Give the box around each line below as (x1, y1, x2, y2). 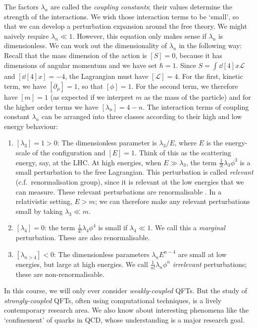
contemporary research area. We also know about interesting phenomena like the (4, 305, 249, 315)
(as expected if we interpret (50, 91, 134, 102)
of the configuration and (32, 147, 105, 157)
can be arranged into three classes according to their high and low (41, 111, 242, 122)
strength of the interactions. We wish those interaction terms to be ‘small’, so (4, 11, 239, 21)
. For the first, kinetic (178, 71, 243, 81)
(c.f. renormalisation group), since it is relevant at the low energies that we (15, 176, 244, 187)
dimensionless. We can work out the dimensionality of (4, 40, 167, 51)
